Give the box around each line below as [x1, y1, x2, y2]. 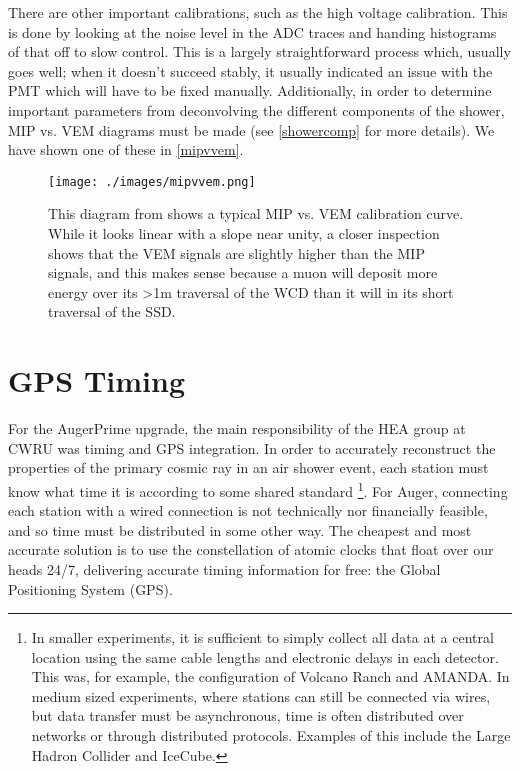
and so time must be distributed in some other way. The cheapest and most [8, 519, 472, 540]
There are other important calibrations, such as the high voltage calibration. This [8, 2, 508, 22]
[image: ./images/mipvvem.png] [48, 174, 256, 189]
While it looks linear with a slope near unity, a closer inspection [48, 223, 440, 243]
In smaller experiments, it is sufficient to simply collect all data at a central [31, 627, 494, 648]
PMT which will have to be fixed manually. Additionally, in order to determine [8, 80, 492, 101]
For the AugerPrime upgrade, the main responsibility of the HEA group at [8, 418, 466, 439]
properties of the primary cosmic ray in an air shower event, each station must [8, 457, 489, 478]
